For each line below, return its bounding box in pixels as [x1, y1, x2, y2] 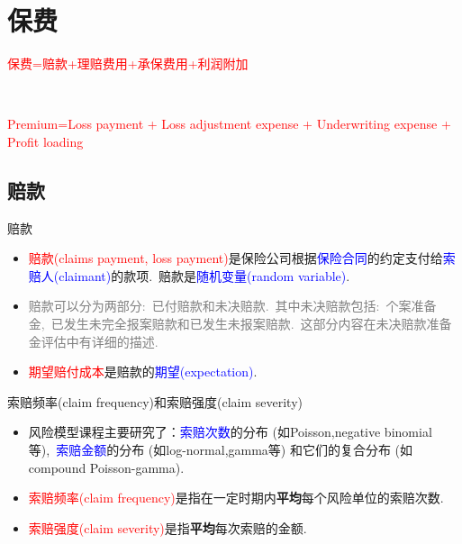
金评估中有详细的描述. [28, 331, 159, 350]
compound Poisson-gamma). [28, 458, 185, 476]
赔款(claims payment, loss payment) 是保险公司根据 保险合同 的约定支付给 [28, 249, 443, 267]
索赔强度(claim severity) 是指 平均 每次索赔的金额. [28, 518, 307, 537]
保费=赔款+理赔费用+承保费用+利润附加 [7, 54, 249, 73]
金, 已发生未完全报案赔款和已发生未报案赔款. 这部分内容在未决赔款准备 [28, 314, 452, 333]
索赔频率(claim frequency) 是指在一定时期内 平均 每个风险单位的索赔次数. [28, 488, 444, 507]
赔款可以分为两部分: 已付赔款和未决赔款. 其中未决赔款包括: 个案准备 [28, 296, 437, 315]
